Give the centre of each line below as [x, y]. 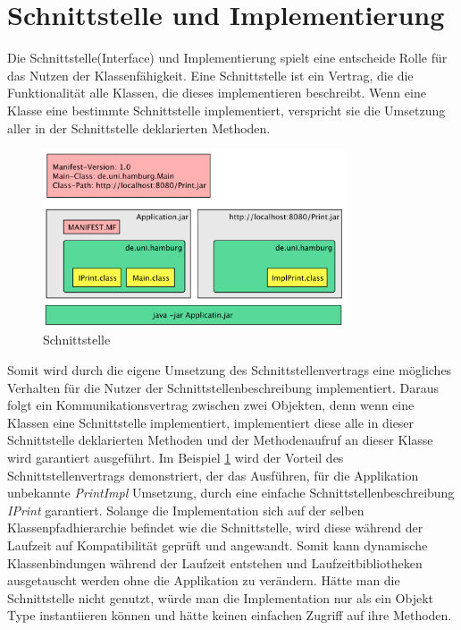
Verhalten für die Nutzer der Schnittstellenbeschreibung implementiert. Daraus [223, 387]
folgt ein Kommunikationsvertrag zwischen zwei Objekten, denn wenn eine [211, 405]
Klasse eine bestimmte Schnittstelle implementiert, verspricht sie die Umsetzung [226, 110]
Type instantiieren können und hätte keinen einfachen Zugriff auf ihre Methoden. [230, 615]
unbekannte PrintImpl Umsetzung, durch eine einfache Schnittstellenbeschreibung [231, 493]
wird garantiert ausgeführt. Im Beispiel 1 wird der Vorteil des [176, 457]
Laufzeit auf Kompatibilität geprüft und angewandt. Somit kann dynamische [218, 545]
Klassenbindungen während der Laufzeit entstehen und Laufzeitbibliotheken [215, 562]
